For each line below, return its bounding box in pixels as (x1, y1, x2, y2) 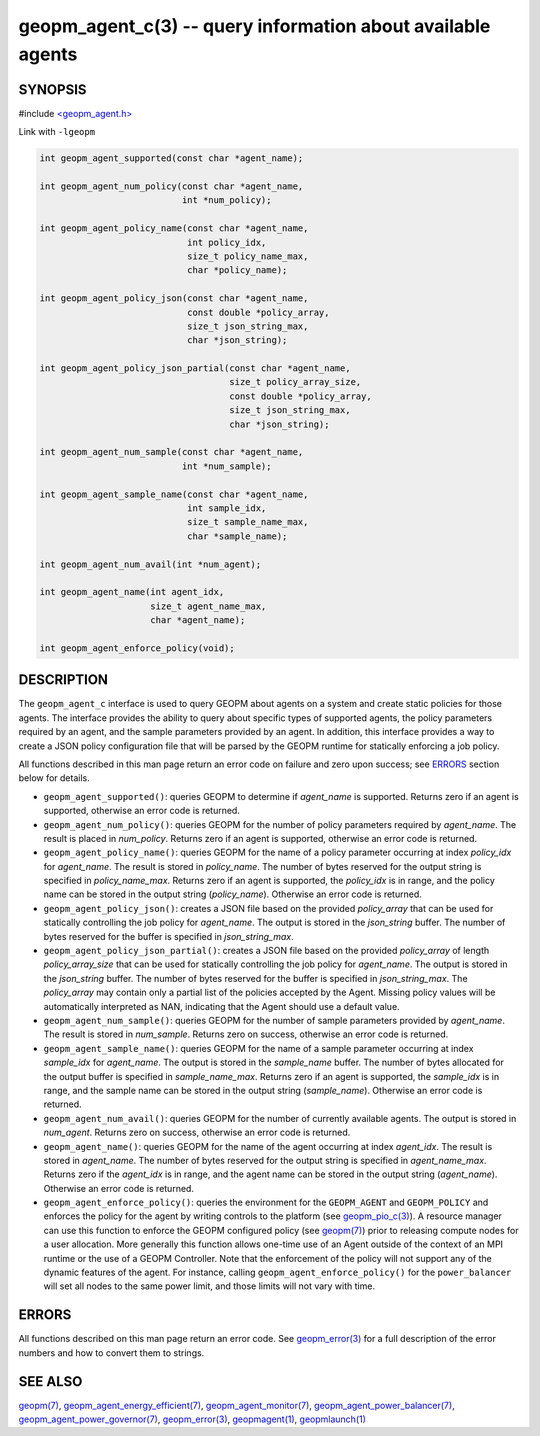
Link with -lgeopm (18, 126, 95, 138)
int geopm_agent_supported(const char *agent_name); (39, 153, 304, 164)
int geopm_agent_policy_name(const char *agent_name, (39, 223, 309, 234)
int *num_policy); (181, 195, 272, 206)
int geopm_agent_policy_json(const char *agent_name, (39, 293, 309, 304)
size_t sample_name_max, (186, 516, 309, 528)
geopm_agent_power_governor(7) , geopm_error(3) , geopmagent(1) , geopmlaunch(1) (18, 1413, 367, 1425)
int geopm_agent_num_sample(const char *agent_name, (39, 446, 304, 458)
